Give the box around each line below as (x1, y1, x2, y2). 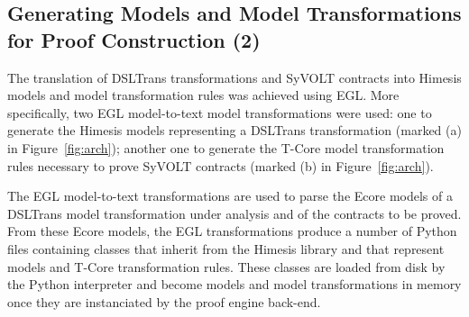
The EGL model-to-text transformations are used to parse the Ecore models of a (7, 186, 453, 205)
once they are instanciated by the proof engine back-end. (7, 292, 321, 311)
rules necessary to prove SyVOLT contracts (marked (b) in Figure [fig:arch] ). (7, 156, 434, 175)
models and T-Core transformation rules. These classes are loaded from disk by (7, 257, 446, 276)
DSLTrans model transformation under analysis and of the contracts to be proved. (7, 204, 462, 222)
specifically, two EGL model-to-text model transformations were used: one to (7, 103, 432, 122)
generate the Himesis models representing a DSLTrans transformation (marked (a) (7, 121, 462, 140)
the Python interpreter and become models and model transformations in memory (7, 275, 462, 294)
